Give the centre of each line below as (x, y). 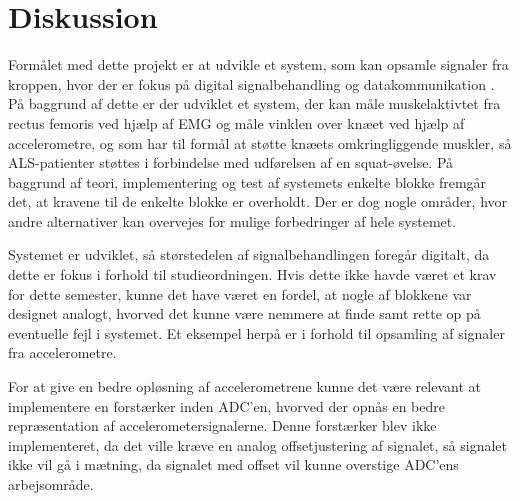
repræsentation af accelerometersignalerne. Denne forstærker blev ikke (222, 425)
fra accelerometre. (62, 352)
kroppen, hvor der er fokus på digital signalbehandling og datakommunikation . (251, 83)
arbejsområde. (51, 484)
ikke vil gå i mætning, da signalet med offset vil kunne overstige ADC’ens (233, 464)
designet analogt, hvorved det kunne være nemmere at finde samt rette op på (244, 313)
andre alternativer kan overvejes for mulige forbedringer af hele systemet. (232, 220)
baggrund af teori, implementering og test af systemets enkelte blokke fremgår (247, 181)
